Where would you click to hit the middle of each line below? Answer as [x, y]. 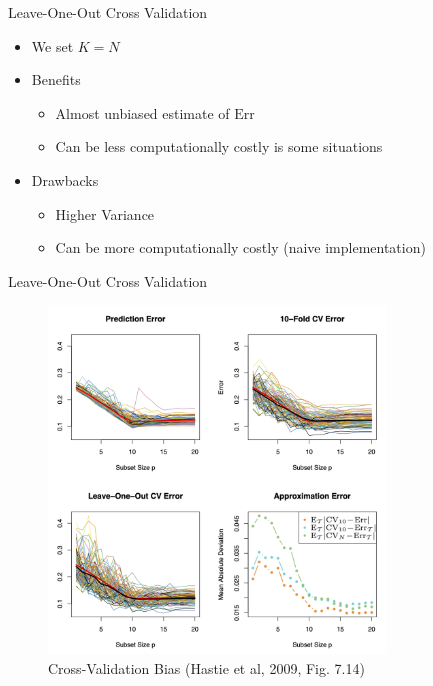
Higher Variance [105, 213]
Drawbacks [65, 179]
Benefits [56, 79]
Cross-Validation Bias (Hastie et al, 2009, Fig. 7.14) [206, 667]
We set [52, 45]
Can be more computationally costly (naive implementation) [240, 247]
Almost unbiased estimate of [142, 112]
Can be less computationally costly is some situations [219, 146]
